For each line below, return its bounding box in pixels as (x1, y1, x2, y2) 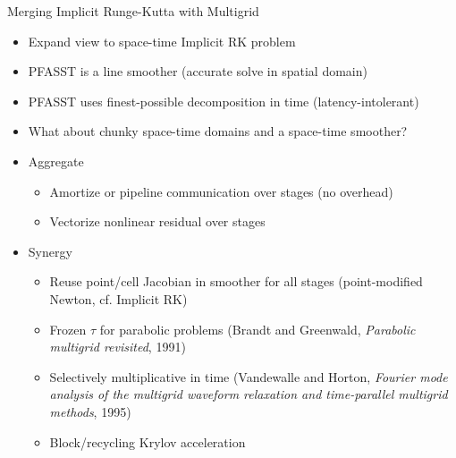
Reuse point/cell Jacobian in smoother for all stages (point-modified (49, 272, 423, 291)
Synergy (28, 242, 72, 260)
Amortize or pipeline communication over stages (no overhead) (49, 182, 393, 200)
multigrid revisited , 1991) (49, 337, 186, 356)
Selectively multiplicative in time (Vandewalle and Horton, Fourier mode (49, 367, 448, 386)
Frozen (49, 319, 87, 338)
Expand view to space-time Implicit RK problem (28, 31, 296, 50)
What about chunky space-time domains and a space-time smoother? (28, 122, 408, 140)
